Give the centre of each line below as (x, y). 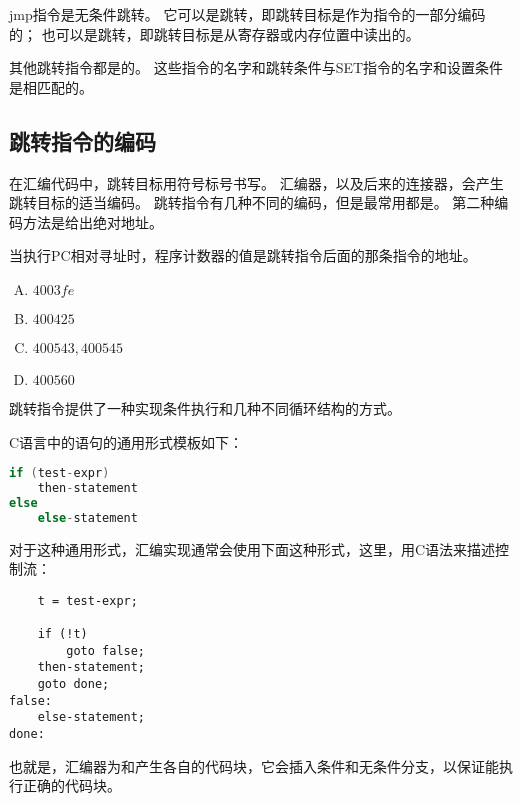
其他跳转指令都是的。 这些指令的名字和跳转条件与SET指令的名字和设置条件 (256, 67)
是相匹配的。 (51, 86)
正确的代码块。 (71, 785)
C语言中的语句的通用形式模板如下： (126, 441)
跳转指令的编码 (82, 140)
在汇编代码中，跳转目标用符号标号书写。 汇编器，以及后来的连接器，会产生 (256, 182)
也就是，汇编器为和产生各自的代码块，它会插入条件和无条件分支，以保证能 (254, 765)
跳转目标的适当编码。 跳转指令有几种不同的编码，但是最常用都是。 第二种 (252, 202)
